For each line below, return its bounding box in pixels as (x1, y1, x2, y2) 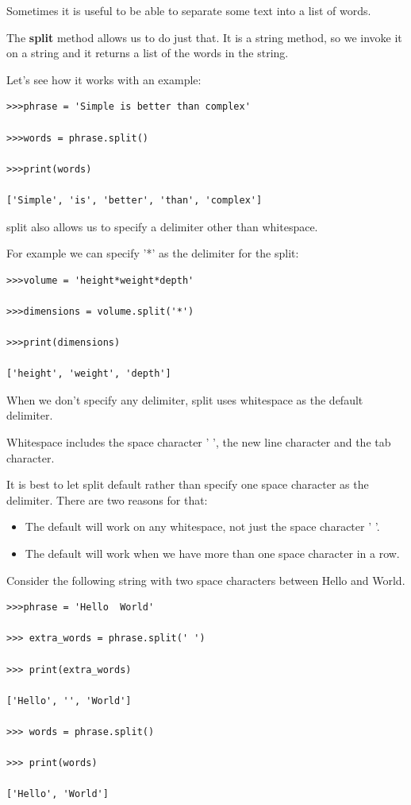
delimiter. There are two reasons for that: (6, 491, 208, 508)
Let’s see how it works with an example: (6, 71, 202, 87)
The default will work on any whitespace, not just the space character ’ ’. (25, 518, 380, 535)
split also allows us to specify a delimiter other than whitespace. (6, 218, 318, 234)
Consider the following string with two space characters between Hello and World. (6, 571, 405, 588)
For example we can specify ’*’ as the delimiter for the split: (6, 245, 299, 261)
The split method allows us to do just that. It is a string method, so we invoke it (6, 29, 402, 45)
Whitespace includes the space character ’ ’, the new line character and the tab (6, 434, 391, 451)
